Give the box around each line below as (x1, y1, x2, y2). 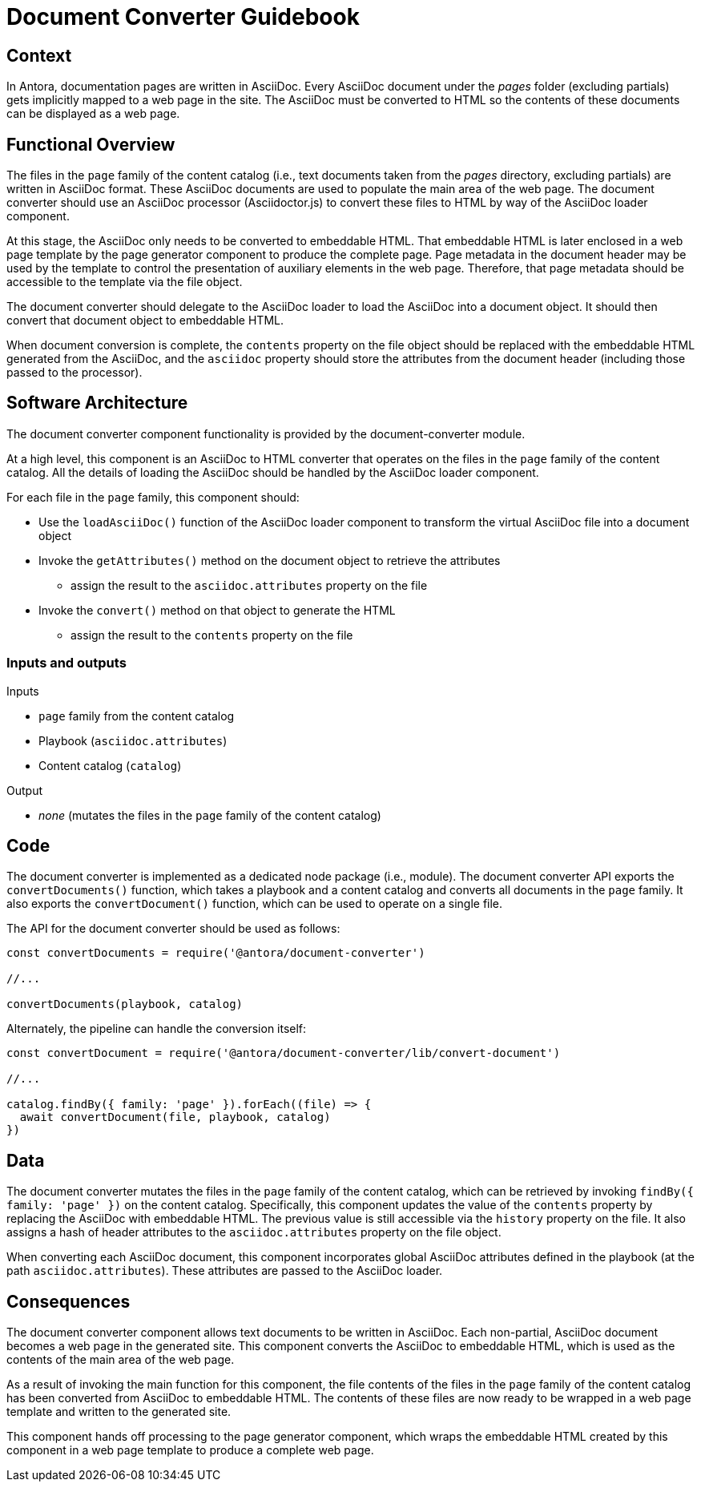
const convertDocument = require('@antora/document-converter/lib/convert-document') (6, 1046, 561, 1060)
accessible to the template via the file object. (6, 275, 243, 289)
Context (6, 45, 72, 66)
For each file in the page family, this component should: (6, 490, 300, 504)
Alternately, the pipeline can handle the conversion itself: (6, 1022, 307, 1036)
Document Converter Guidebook (6, 3, 360, 30)
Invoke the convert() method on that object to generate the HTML (38, 603, 396, 617)
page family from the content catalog (38, 708, 235, 723)
